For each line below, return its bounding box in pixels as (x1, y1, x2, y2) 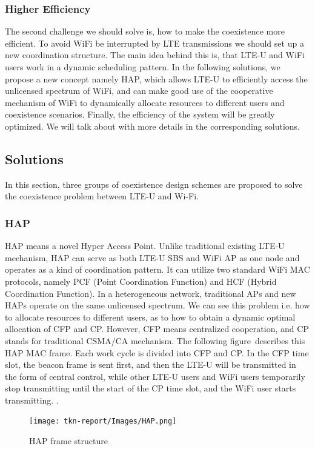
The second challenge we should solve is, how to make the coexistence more (5, 25, 285, 38)
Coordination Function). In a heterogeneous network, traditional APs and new (5, 287, 296, 299)
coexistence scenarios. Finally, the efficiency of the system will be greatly (5, 108, 275, 121)
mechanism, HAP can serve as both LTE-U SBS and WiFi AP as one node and (5, 251, 300, 264)
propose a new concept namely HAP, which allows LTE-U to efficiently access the (5, 72, 308, 85)
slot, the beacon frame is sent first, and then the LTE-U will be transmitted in (5, 358, 296, 371)
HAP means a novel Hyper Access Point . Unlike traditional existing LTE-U (5, 239, 285, 252)
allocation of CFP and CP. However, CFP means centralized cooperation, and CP (5, 322, 309, 335)
